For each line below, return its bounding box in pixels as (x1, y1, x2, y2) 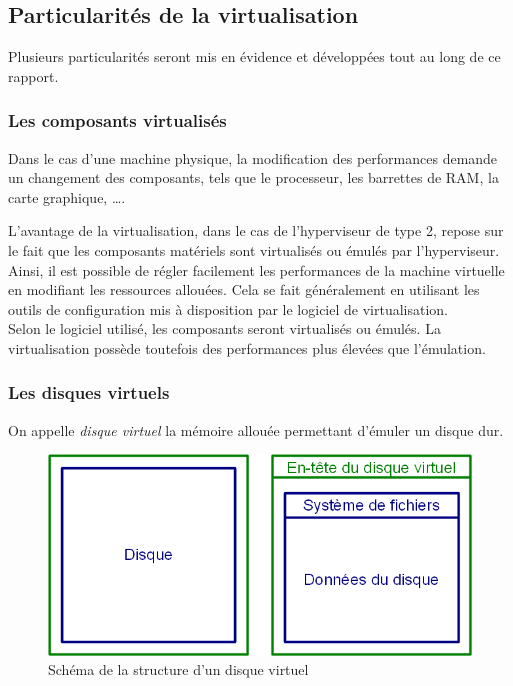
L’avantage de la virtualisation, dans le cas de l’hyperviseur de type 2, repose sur (8, 220, 504, 241)
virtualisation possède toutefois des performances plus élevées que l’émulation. (8, 337, 486, 358)
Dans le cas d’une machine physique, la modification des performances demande (8, 147, 498, 168)
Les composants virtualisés (8, 108, 227, 133)
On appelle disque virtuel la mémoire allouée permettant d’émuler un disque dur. (8, 419, 504, 440)
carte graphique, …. (8, 186, 126, 207)
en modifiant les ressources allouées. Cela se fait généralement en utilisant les (8, 279, 480, 300)
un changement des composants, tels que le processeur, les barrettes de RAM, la (8, 167, 499, 188)
